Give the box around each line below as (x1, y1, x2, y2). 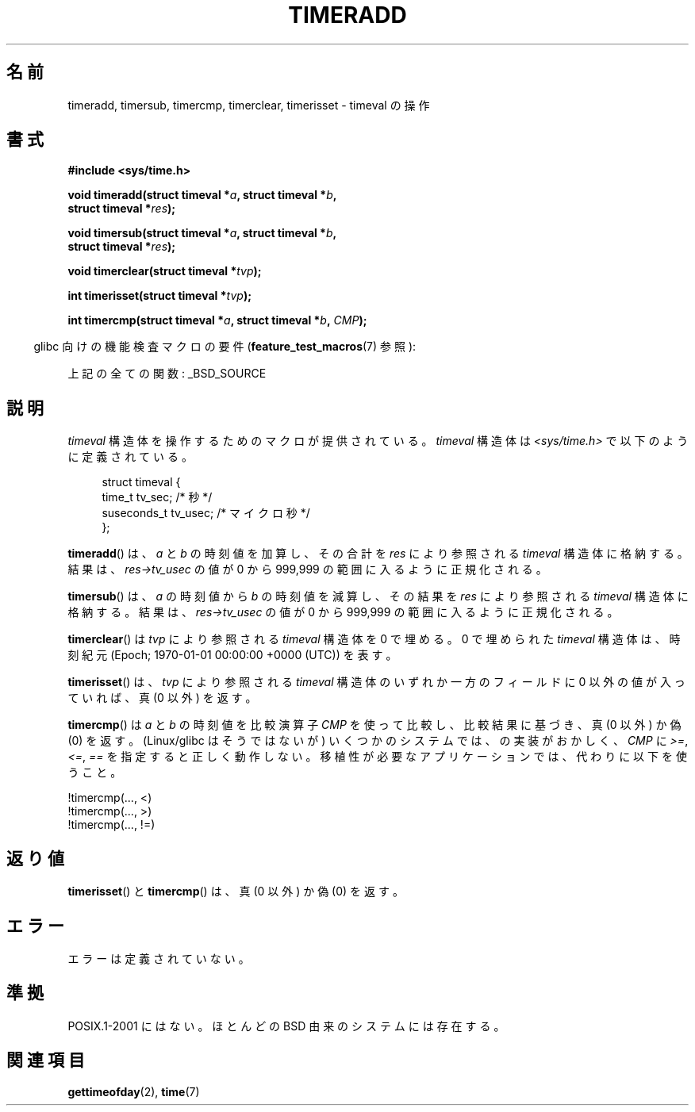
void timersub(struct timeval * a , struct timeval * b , (67, 226, 337, 240)
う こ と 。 (67, 765, 122, 780)
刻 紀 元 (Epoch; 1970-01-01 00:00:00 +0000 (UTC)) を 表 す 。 (67, 648, 397, 662)
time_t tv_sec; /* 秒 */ (102, 490, 213, 504)
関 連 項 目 (6, 1050, 85, 1071)
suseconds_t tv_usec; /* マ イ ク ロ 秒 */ (102, 506, 310, 520)
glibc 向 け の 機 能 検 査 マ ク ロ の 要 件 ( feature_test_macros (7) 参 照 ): (33, 339, 417, 354)
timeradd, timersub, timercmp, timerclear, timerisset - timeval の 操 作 (67, 98, 430, 112)
